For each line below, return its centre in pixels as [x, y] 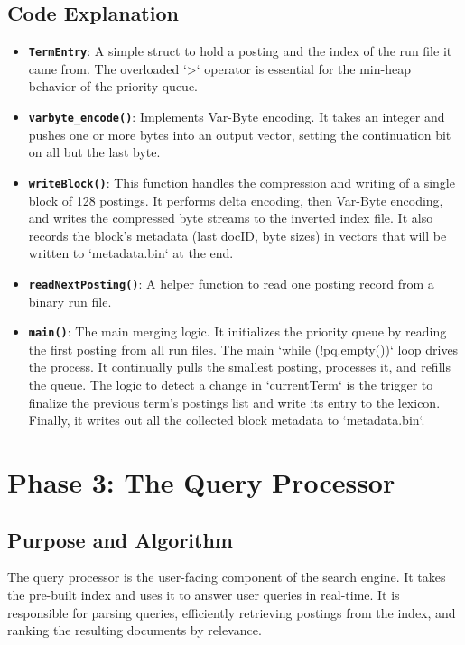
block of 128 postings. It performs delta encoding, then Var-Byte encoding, [236, 200]
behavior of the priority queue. [113, 86]
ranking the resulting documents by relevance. [135, 630]
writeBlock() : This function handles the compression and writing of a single [242, 182]
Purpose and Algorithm [120, 539]
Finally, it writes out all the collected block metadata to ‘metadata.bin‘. [227, 420]
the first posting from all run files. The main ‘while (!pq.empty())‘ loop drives [243, 349]
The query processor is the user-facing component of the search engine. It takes [227, 577]
